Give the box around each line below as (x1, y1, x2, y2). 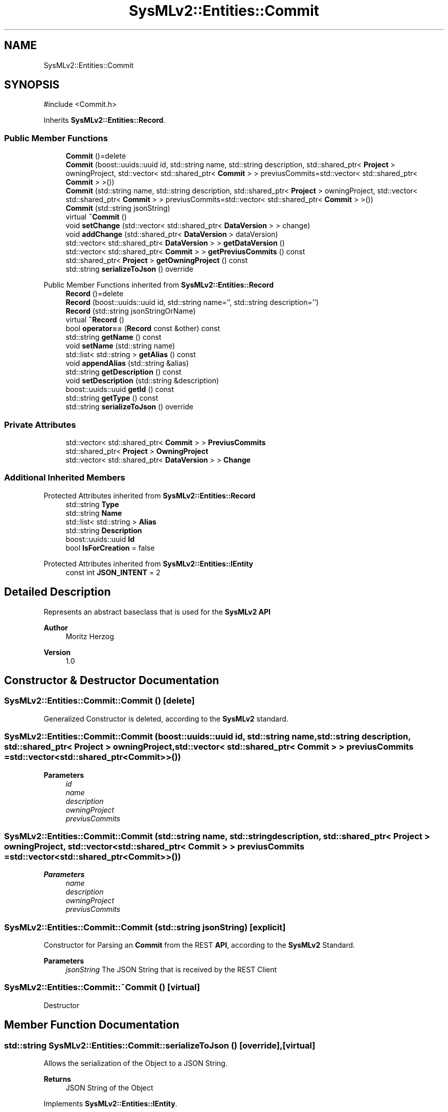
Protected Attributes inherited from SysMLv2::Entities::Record (43, 491, 256, 500)
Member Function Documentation (4, 1018, 180, 1032)
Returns (43, 1074, 71, 1083)
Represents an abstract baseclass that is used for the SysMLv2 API (43, 607, 271, 616)
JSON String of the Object (65, 1083, 153, 1092)
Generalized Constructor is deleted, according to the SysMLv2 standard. (43, 714, 288, 723)
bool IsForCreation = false (65, 543, 155, 552)
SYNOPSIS (4, 78, 60, 92)
